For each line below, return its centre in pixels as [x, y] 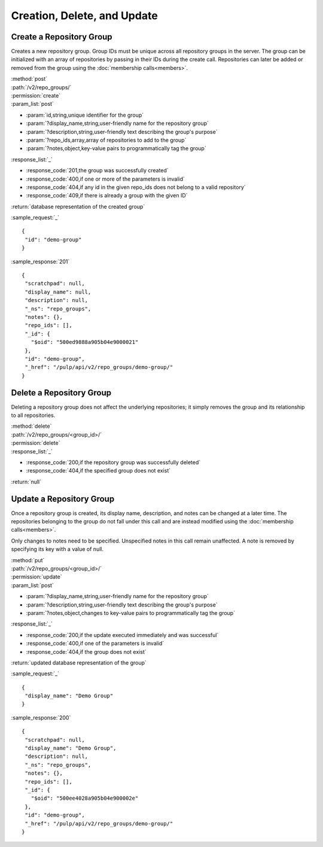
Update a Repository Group [63, 499]
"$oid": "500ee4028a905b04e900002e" [85, 798]
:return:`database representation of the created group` [78, 206]
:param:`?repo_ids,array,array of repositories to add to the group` [106, 140]
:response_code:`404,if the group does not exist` [86, 651]
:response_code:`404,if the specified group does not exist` [98, 471]
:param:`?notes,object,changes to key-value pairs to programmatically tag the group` [131, 613]
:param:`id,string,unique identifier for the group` [85, 115]
